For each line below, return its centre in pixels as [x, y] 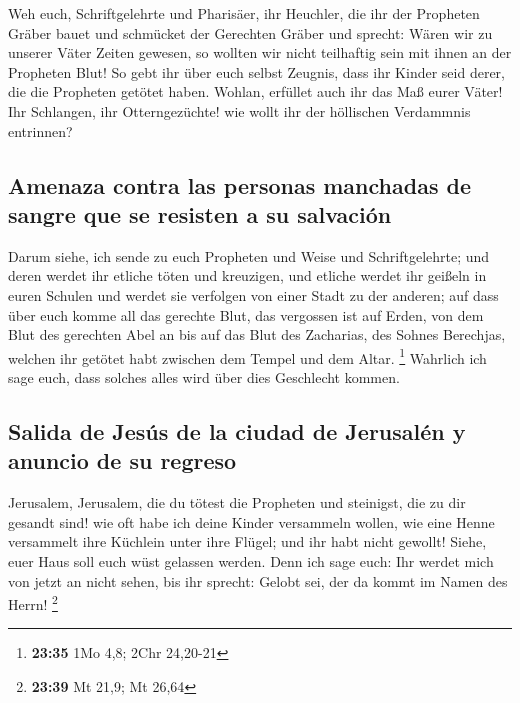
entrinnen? [40, 130]
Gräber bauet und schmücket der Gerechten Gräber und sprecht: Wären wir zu [250, 32]
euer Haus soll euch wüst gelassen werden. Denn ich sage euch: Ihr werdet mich [251, 560]
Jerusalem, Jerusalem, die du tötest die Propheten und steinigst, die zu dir [237, 502]
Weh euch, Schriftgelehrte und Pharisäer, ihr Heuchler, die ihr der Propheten [244, 13]
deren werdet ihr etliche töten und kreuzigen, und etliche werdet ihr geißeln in [247, 275]
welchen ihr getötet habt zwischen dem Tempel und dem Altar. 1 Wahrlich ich [247, 356]
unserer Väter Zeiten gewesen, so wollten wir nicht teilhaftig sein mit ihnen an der [260, 52]
